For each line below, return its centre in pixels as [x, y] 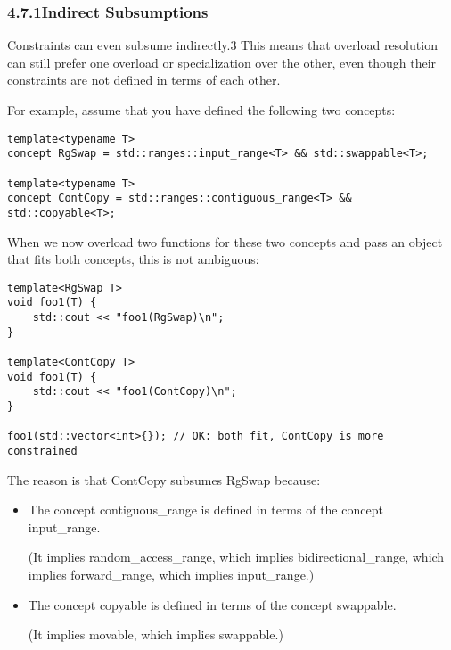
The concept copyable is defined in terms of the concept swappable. [212, 604]
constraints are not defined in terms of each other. [144, 80]
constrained [42, 451]
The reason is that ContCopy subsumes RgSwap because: [164, 479]
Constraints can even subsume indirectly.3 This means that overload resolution [222, 45]
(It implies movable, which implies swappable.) [156, 634]
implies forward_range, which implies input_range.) [171, 574]
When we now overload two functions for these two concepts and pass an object [225, 241]
